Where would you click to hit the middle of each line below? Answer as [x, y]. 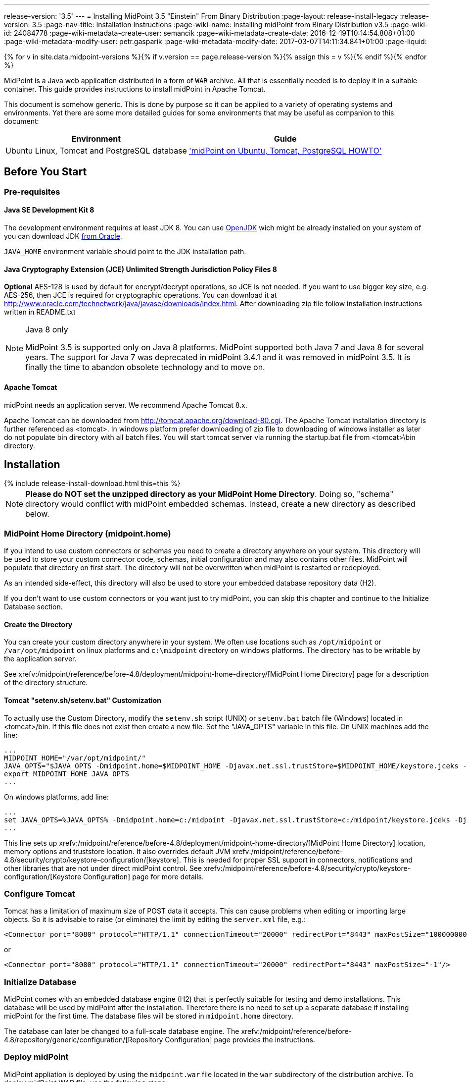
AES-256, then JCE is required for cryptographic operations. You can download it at [140, 295]
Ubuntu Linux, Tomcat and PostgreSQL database [96, 151]
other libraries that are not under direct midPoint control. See [103, 868]
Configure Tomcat [40, 893]
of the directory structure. [46, 683]
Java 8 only [47, 330]
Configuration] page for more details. [143, 876]
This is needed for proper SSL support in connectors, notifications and [298, 860]
